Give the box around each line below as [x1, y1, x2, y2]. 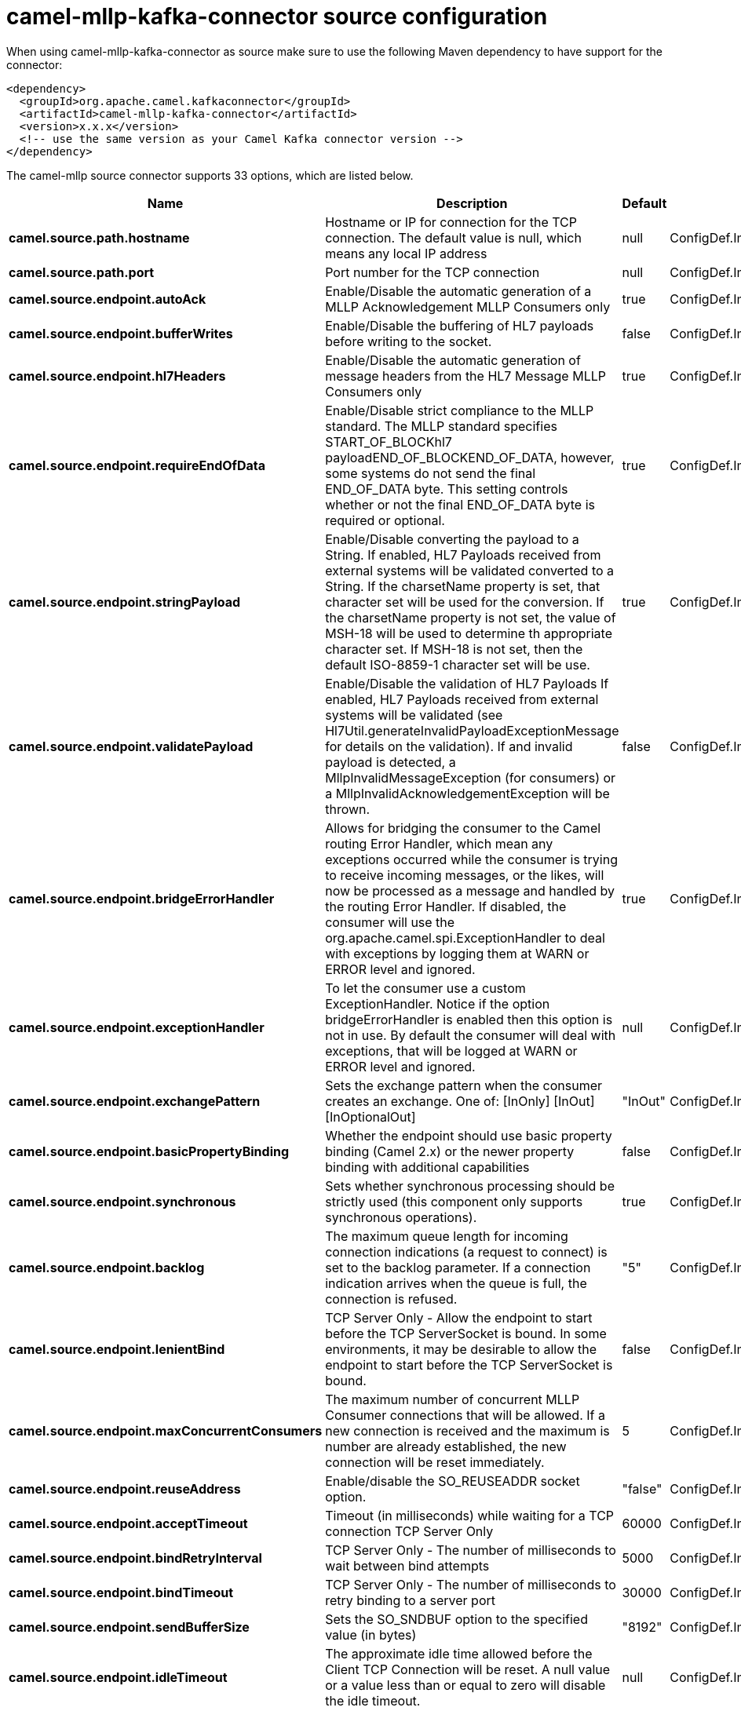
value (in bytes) [325, 1626, 417, 1643]
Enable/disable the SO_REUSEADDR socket [325, 1472, 580, 1489]
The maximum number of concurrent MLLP [325, 1391, 580, 1407]
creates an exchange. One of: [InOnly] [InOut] [325, 1093, 595, 1109]
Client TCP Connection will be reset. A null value [325, 1661, 611, 1677]
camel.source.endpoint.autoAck [9, 290, 206, 307]
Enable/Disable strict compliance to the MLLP [325, 402, 594, 418]
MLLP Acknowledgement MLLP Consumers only [325, 298, 611, 315]
